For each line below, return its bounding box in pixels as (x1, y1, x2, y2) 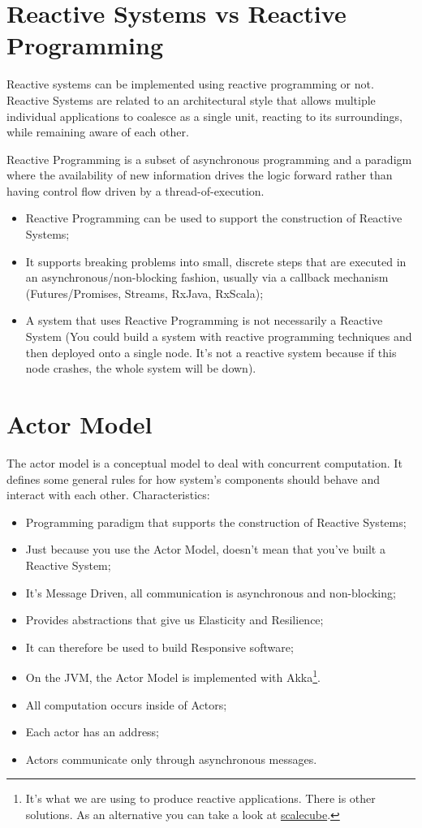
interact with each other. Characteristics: (6, 486, 210, 503)
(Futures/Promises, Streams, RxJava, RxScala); (25, 284, 264, 301)
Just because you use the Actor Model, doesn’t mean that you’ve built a (25, 541, 385, 558)
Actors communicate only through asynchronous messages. (25, 750, 317, 767)
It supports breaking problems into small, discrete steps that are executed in (25, 252, 407, 270)
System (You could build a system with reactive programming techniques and (25, 328, 412, 345)
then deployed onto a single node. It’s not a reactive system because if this (25, 343, 397, 360)
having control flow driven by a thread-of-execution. (6, 182, 265, 199)
